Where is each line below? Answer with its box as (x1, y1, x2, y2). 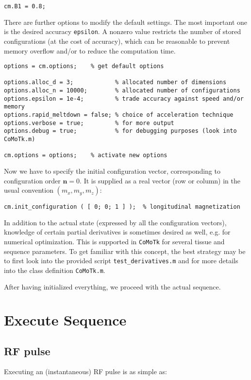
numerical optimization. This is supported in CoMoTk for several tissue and (4, 236, 225, 246)
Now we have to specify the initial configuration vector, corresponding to (4, 165, 220, 176)
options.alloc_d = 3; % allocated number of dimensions (4, 79, 227, 86)
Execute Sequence (4, 310, 127, 330)
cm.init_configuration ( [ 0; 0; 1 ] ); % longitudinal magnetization (4, 203, 240, 211)
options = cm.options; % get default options (4, 63, 164, 70)
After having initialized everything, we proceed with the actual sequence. (4, 281, 221, 291)
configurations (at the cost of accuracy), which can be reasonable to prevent (4, 36, 230, 46)
